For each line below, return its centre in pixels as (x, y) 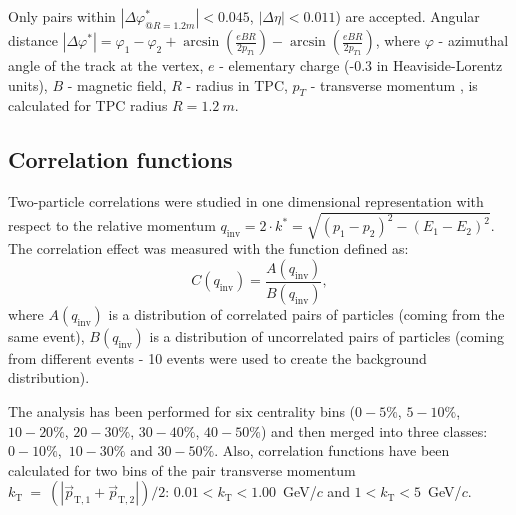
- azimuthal (473, 40)
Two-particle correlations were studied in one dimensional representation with (246, 201)
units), (28, 84)
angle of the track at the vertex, (106, 65)
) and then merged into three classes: (374, 430)
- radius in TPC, (237, 84)
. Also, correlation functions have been (332, 450)
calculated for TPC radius (88, 105)
